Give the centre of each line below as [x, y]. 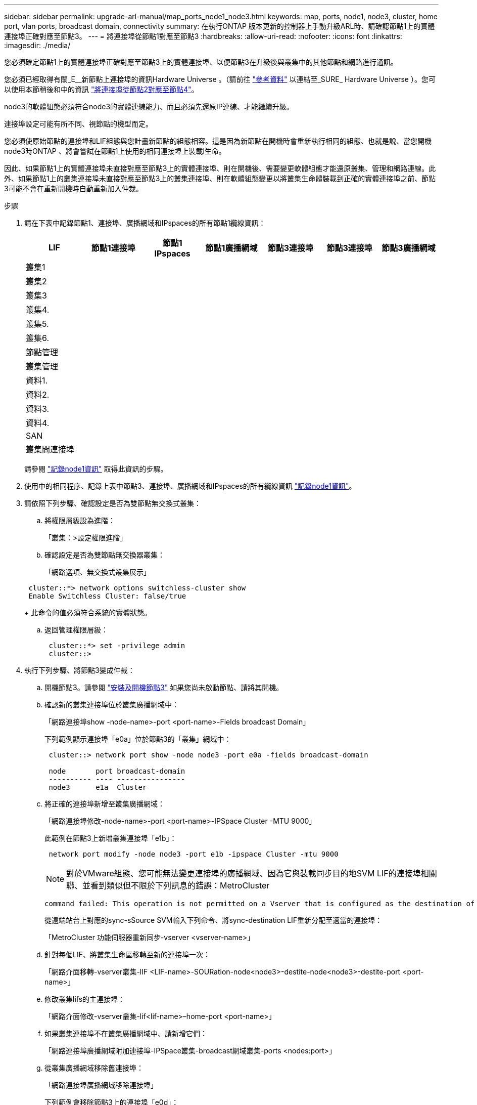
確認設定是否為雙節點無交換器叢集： [105, 555]
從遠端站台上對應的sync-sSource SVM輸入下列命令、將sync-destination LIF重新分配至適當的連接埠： [213, 920]
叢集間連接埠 [50, 449]
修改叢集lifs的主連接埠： [85, 999]
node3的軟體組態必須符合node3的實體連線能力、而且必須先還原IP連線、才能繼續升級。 [149, 107]
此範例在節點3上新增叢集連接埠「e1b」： [111, 838]
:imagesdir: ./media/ [37, 45]
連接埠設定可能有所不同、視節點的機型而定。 [78, 124]
